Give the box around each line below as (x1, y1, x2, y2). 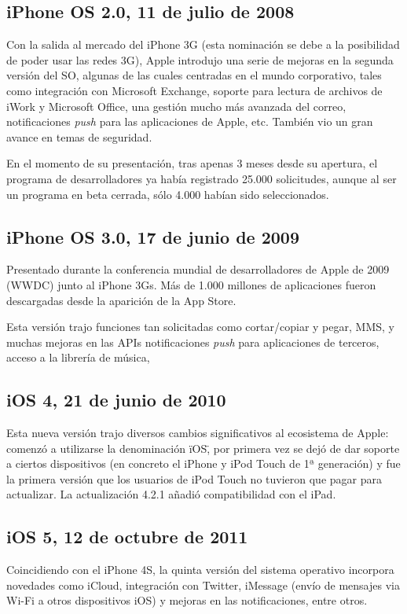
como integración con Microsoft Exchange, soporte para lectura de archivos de (6, 82, 383, 98)
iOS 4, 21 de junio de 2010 (6, 388, 226, 412)
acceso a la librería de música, (6, 349, 150, 366)
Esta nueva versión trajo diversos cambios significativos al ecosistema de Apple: (6, 425, 389, 441)
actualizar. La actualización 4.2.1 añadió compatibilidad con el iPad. (6, 486, 336, 502)
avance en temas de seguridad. (6, 128, 152, 145)
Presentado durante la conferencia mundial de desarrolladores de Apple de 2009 (6, 261, 390, 278)
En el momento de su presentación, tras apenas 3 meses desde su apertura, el (6, 155, 378, 171)
